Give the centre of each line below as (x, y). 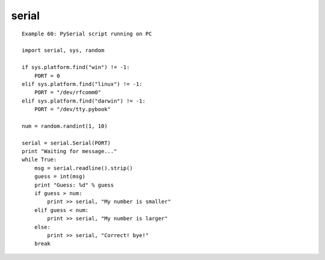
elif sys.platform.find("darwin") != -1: (84, 101)
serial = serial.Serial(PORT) (67, 143)
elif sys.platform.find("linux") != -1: (82, 84)
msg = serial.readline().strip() (84, 168)
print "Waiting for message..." (70, 151)
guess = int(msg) (60, 177)
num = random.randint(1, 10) (65, 126)
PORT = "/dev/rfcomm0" (68, 92)
